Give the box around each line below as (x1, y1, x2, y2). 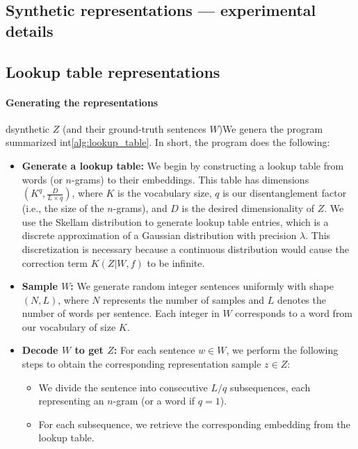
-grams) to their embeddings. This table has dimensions (71, 172, 309, 186)
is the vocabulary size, (117, 186, 212, 200)
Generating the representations (6, 95, 158, 109)
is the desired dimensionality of (181, 201, 315, 215)
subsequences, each (229, 379, 311, 394)
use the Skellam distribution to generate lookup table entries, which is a (22, 214, 329, 229)
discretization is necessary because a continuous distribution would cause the (22, 241, 349, 256)
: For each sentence (113, 343, 195, 357)
